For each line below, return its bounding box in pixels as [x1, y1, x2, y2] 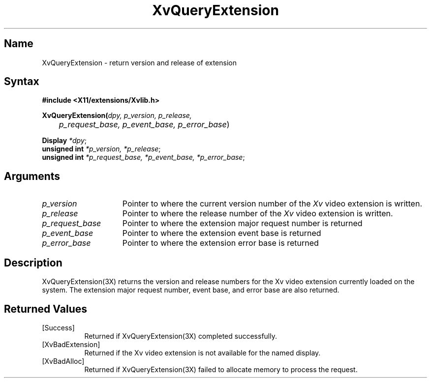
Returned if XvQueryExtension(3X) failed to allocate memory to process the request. [84, 365, 358, 374]
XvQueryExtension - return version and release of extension [42, 58, 237, 67]
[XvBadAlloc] [42, 356, 85, 365]
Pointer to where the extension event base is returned [122, 228, 321, 238]
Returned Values [4, 302, 87, 315]
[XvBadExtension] [42, 340, 100, 349]
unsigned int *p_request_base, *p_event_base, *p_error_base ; [42, 153, 245, 162]
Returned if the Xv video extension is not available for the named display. [84, 348, 321, 357]
